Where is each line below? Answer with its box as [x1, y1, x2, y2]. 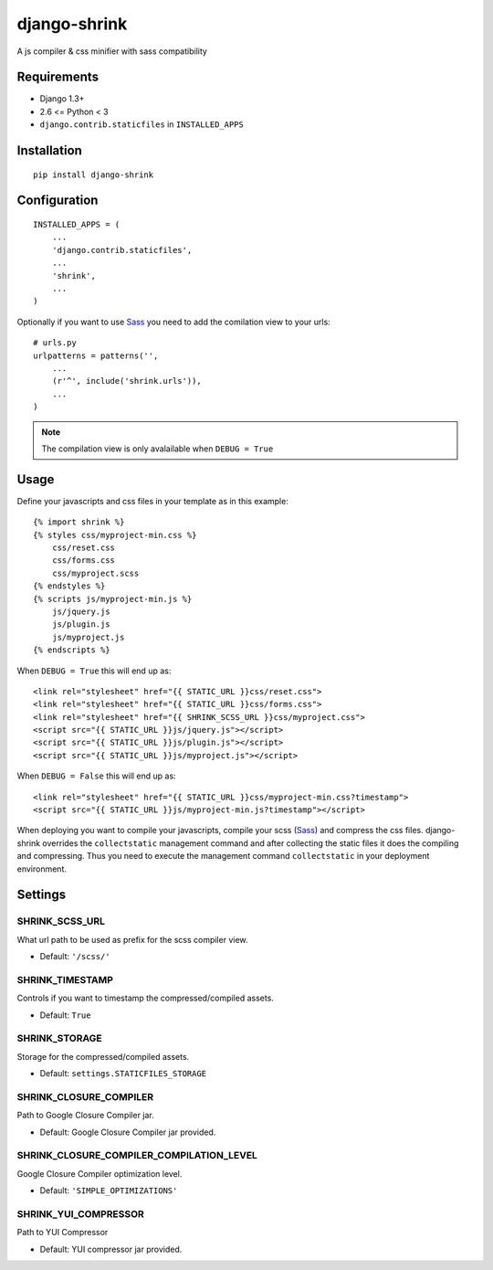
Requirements [16, 69, 100, 85]
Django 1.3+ [39, 93, 85, 104]
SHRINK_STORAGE [16, 1032, 102, 1045]
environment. [16, 863, 68, 874]
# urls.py [33, 338, 77, 348]
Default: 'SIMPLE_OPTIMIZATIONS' [39, 1185, 178, 1196]
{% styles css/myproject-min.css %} [33, 530, 197, 540]
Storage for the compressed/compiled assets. [16, 1051, 190, 1062]
